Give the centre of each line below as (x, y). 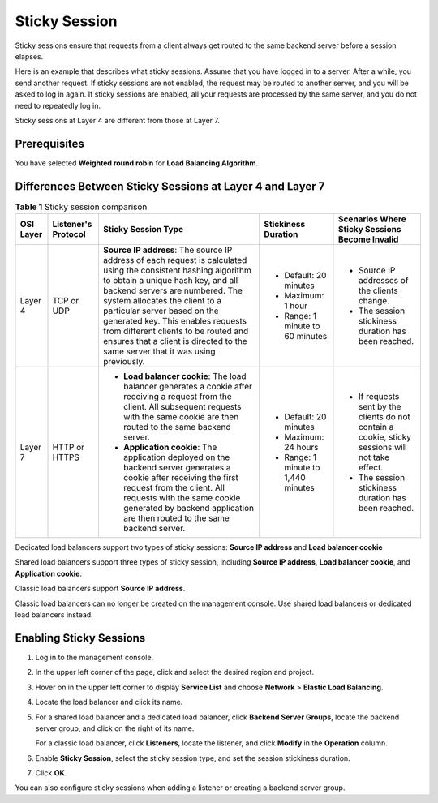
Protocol (69, 234)
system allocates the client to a (162, 301)
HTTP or (69, 448)
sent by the (380, 407)
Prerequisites (49, 143)
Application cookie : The (170, 448)
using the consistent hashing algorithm (177, 270)
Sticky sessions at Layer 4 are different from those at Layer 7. (118, 120)
